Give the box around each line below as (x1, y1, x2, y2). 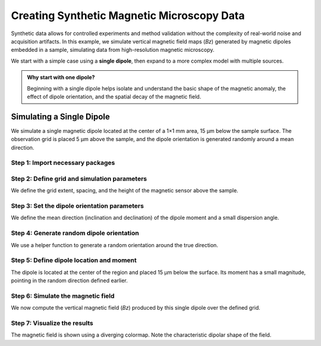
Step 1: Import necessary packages (11, 158, 115, 167)
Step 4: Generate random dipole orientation (11, 229, 139, 238)
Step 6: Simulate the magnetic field (11, 292, 115, 300)
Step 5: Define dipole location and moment (11, 256, 137, 264)
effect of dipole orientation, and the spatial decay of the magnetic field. (27, 93, 202, 100)
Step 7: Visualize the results (11, 319, 93, 327)
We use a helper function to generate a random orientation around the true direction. (11, 241, 218, 248)
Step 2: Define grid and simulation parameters (11, 174, 147, 183)
